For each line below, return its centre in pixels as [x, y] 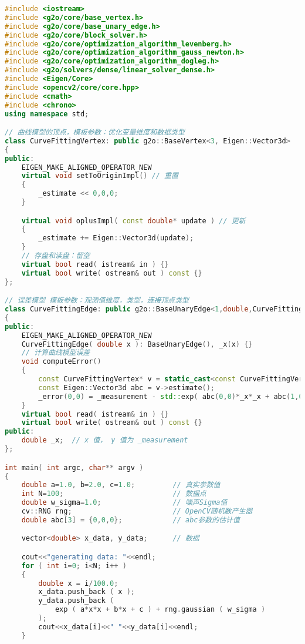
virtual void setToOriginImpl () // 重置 [100, 176]
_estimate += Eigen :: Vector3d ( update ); [116, 238]
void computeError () [61, 362]
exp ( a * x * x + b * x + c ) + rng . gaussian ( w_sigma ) [160, 610]
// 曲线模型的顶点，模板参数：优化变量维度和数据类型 [95, 133]
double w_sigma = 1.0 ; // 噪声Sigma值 [124, 503]
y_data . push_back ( [76, 601]
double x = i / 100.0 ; [78, 583]
